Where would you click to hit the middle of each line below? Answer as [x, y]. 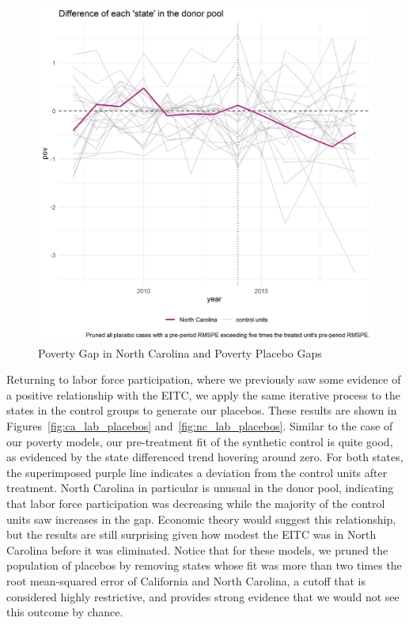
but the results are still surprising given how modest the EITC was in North [191, 534]
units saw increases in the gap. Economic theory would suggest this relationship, [201, 519]
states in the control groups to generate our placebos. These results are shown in [202, 410]
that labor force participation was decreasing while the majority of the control [196, 503]
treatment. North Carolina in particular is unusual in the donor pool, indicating [200, 488]
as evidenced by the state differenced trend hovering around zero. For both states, [205, 457]
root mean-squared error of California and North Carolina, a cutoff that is [186, 580]
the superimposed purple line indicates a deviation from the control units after [197, 472]
